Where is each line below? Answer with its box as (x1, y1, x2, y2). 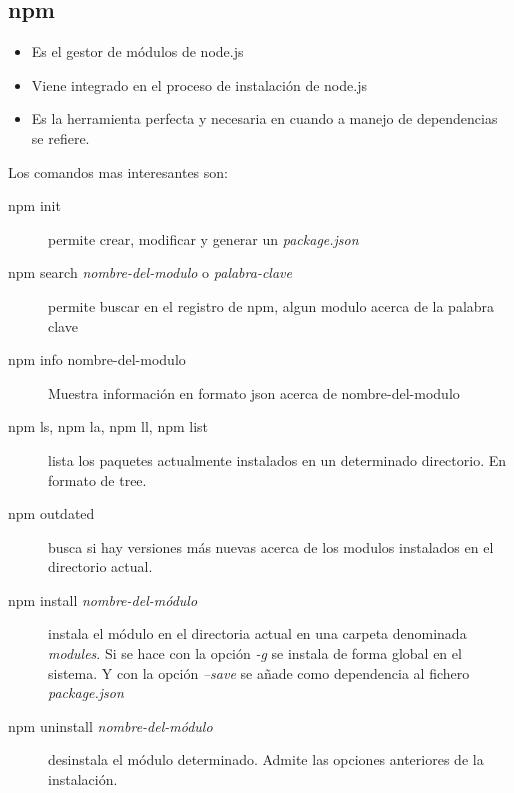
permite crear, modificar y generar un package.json (48, 228, 359, 249)
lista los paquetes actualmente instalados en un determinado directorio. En (48, 449, 507, 470)
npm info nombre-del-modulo (8, 349, 186, 370)
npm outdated (8, 503, 95, 524)
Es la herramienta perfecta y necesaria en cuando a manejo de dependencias (31, 108, 498, 129)
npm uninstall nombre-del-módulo (8, 715, 213, 736)
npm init (8, 195, 61, 216)
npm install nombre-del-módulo (8, 589, 198, 610)
